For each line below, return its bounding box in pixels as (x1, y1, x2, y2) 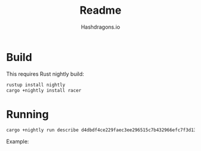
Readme (80, 4, 121, 17)
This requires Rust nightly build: (6, 70, 84, 78)
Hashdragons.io (80, 23, 121, 30)
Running (6, 107, 49, 121)
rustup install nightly (6, 82, 66, 88)
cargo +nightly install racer (6, 87, 82, 93)
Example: (6, 138, 29, 145)
